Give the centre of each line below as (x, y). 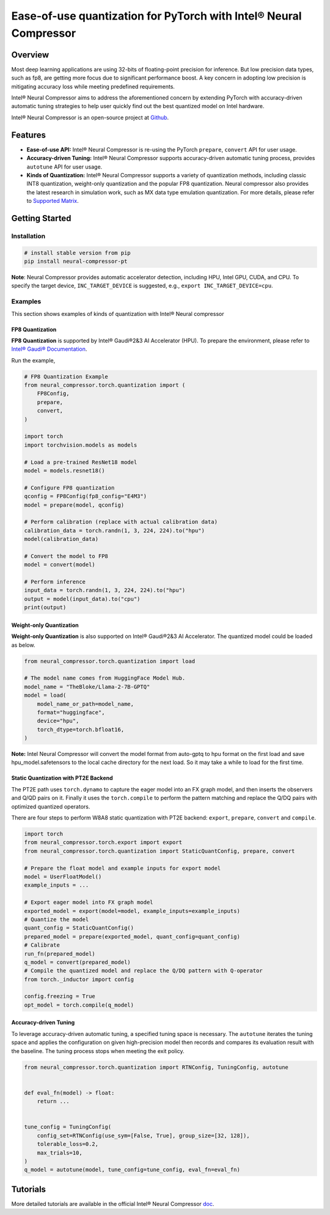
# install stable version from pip (77, 253)
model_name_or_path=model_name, (86, 704)
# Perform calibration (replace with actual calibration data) (121, 522)
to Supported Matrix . (53, 201)
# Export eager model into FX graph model (89, 902)
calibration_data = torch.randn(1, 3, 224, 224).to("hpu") (114, 530)
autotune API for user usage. (64, 167)
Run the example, (33, 360)
